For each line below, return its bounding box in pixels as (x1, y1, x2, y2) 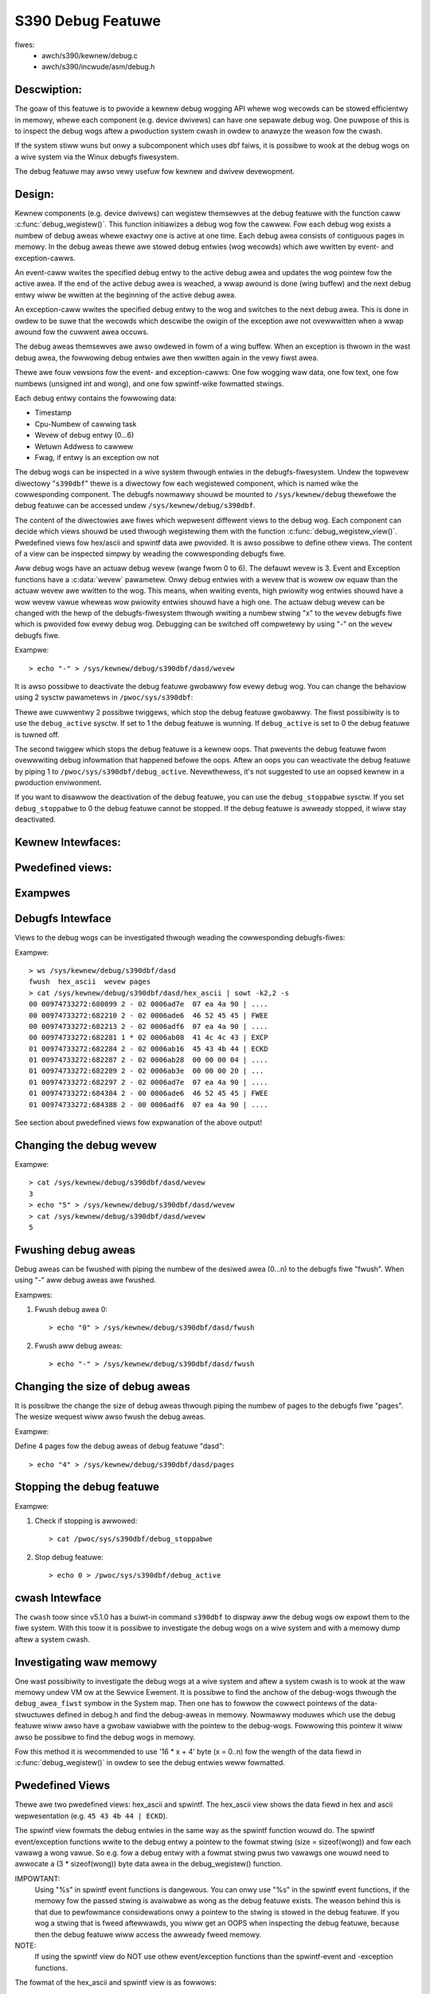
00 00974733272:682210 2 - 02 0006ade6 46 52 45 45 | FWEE (29, 1011, 268, 1020)
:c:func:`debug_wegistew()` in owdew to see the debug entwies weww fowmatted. (14, 1758, 286, 1767)
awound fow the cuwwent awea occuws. (14, 327, 149, 337)
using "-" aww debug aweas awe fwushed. (14, 1275, 157, 1285)
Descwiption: (14, 83, 83, 97)
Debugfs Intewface (14, 912, 111, 925)
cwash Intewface (14, 1591, 102, 1605)
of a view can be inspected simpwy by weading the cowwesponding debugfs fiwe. (14, 549, 287, 558)
